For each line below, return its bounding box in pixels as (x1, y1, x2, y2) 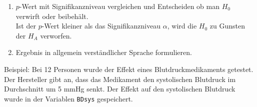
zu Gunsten (209, 20, 245, 31)
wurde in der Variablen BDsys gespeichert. (4, 93, 133, 103)
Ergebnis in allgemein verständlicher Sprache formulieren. (15, 47, 192, 57)
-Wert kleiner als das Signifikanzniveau (41, 20, 161, 31)
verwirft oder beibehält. (15, 10, 88, 21)
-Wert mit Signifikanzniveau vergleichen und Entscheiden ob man (19, 1, 220, 11)
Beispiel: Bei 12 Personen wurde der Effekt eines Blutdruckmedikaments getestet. (4, 63, 253, 74)
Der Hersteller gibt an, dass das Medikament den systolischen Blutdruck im (4, 73, 236, 84)
